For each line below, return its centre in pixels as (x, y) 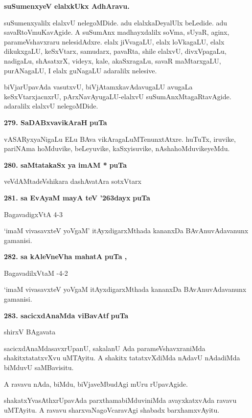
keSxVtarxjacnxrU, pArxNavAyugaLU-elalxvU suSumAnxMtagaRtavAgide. (118, 96)
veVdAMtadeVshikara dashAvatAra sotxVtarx (73, 181)
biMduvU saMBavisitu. (39, 367)
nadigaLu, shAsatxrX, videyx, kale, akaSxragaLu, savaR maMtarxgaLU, (113, 60)
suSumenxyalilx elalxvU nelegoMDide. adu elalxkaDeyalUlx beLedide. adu (116, 22)
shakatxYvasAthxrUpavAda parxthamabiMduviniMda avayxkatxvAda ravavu (120, 400)
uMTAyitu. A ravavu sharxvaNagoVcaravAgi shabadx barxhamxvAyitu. (112, 409)
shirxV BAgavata (30, 332)
